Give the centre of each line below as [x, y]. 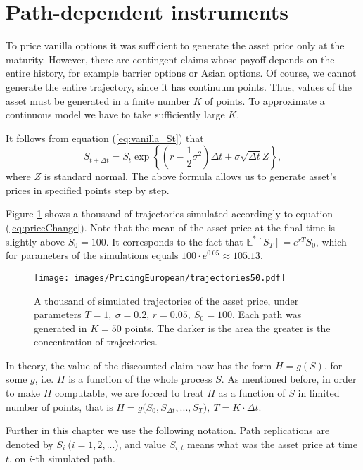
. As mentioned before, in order [289, 379]
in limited [319, 393]
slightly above [36, 241]
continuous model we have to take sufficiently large [115, 114]
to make [23, 393]
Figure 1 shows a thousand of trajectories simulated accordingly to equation [170, 214]
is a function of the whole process [140, 379]
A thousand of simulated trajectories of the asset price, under [166, 300]
